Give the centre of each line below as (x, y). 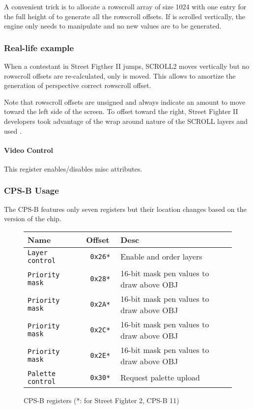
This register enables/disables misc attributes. (73, 168)
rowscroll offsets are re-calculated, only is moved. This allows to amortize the (120, 75)
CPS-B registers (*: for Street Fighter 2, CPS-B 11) (101, 400)
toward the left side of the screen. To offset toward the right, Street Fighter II (121, 111)
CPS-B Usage (31, 190)
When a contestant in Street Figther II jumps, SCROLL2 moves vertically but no (127, 66)
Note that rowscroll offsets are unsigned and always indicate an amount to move (125, 102)
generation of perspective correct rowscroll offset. (78, 85)
